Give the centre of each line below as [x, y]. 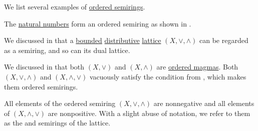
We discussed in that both [44, 67]
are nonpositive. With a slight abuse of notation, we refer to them [149, 113]
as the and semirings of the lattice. [57, 123]
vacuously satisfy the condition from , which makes [168, 76]
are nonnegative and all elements [204, 103]
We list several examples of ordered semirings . [75, 6]
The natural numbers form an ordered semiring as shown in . [98, 23]
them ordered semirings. [41, 86]
